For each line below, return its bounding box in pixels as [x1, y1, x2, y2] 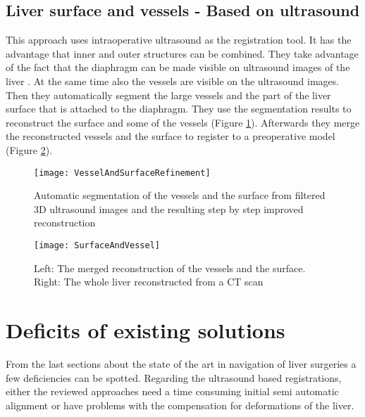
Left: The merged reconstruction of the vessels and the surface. [34, 260, 306, 275]
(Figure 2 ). [6, 142, 52, 157]
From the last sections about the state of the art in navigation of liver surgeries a [6, 356, 357, 371]
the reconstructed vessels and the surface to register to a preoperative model [6, 129, 335, 143]
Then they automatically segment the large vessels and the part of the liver [6, 87, 331, 102]
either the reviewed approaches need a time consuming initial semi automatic [6, 384, 339, 399]
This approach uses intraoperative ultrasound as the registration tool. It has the [6, 32, 352, 47]
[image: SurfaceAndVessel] [34, 240, 160, 250]
